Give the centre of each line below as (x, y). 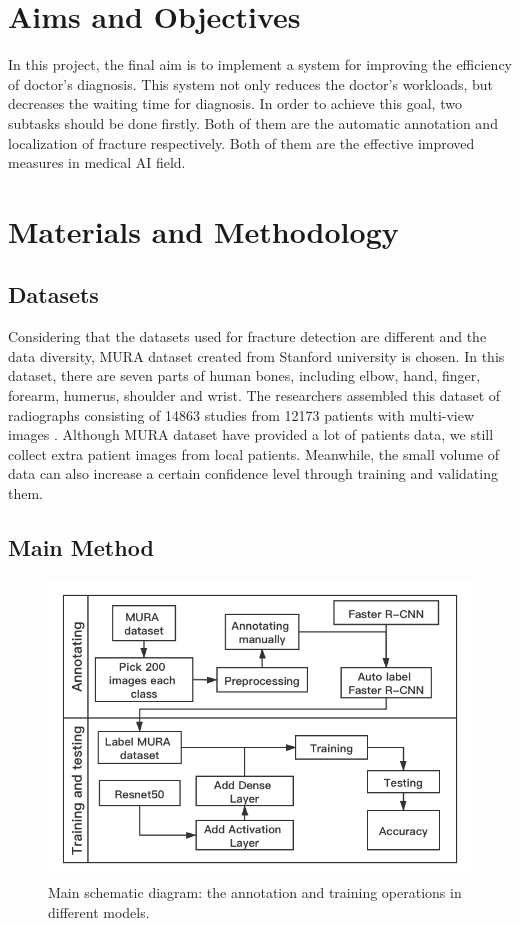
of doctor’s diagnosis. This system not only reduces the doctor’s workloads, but (251, 83)
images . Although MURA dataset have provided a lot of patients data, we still (251, 434)
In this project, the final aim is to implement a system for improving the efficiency (260, 64)
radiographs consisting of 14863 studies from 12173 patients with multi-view (241, 414)
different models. (99, 911)
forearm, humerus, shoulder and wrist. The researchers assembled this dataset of (254, 395)
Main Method (81, 547)
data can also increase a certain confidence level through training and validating (253, 473)
